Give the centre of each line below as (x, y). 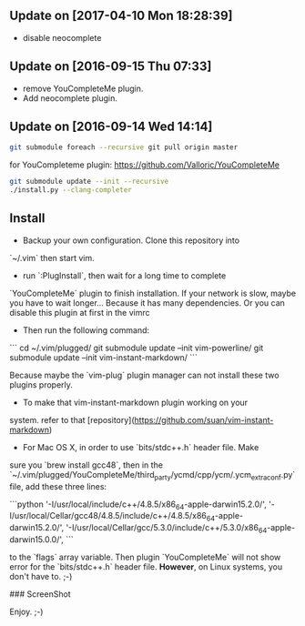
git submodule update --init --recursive (89, 182)
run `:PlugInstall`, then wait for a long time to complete (124, 275)
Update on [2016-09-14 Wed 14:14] (111, 127)
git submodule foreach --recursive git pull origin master (124, 147)
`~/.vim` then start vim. (52, 257)
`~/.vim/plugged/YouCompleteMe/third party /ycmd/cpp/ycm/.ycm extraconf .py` (152, 475)
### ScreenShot (40, 594)
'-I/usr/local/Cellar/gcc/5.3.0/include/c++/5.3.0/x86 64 (167, 529)
